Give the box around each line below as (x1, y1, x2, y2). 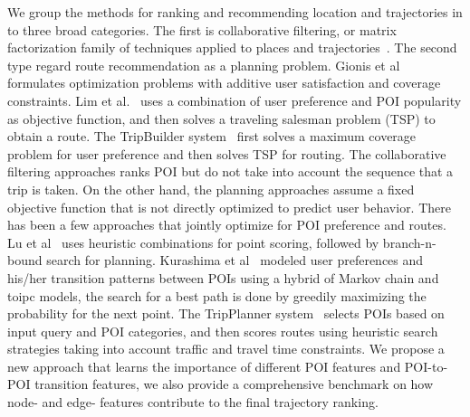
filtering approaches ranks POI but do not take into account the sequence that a (7, 162, 454, 181)
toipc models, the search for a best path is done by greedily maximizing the (7, 286, 427, 305)
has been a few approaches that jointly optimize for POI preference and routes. (7, 215, 446, 234)
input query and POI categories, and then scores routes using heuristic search (7, 321, 438, 340)
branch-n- (382, 232, 436, 251)
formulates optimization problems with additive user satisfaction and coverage (7, 73, 441, 92)
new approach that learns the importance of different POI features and (7, 356, 401, 375)
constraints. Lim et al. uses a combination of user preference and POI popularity (7, 90, 462, 109)
